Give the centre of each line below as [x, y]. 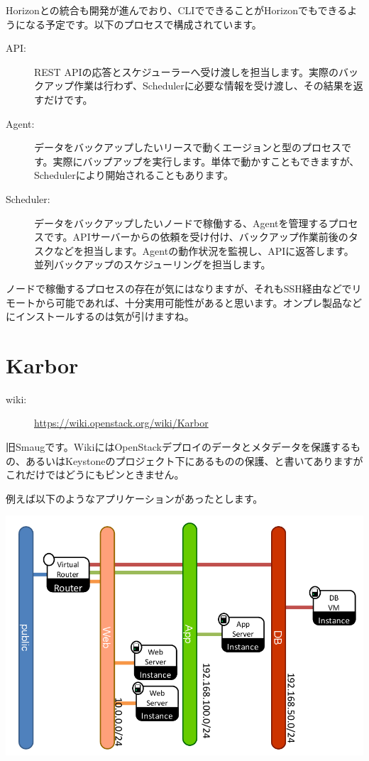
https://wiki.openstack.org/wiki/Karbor [121, 423]
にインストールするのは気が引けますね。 [100, 316]
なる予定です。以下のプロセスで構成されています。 [143, 24]
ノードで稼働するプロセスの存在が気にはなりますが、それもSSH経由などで [179, 288]
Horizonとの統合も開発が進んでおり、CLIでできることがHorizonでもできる [177, 10]
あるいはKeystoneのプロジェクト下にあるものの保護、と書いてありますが [194, 460]
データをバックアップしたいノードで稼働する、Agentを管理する [181, 223]
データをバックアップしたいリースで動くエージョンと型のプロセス [188, 147]
